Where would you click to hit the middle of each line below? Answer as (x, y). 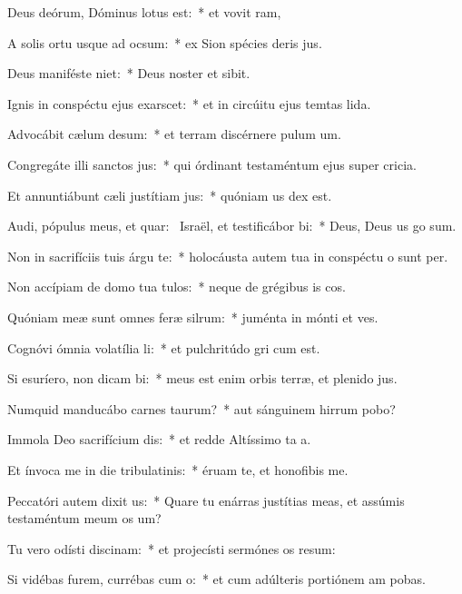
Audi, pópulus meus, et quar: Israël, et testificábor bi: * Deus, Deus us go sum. (232, 226)
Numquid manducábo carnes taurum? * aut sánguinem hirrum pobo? (202, 408)
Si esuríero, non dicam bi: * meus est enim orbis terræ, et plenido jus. (202, 378)
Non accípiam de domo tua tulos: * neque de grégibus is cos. (177, 287)
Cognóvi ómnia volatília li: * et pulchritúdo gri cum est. (164, 347)
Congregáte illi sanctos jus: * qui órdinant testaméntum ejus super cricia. (212, 164)
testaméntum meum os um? (84, 518)
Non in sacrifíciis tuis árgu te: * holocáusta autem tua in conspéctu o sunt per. (228, 256)
